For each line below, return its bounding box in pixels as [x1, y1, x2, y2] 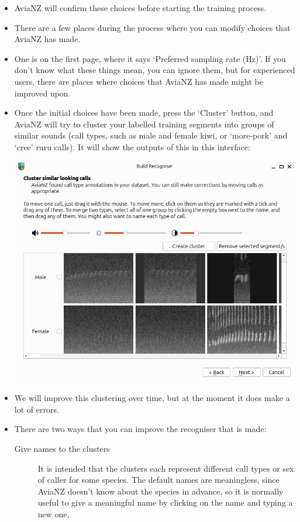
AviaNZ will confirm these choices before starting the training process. [14, 2, 267, 13]
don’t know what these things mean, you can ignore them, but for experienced [14, 64, 295, 76]
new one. [37, 508, 70, 520]
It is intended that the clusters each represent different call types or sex [37, 462, 294, 474]
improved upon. [14, 87, 71, 99]
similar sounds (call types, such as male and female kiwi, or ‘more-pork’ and [14, 129, 288, 141]
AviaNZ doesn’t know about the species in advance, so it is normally [37, 485, 284, 497]
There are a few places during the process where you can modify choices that [14, 21, 291, 33]
